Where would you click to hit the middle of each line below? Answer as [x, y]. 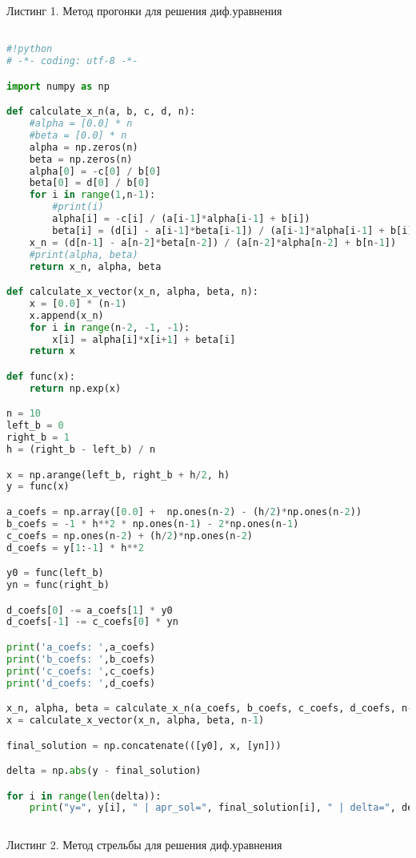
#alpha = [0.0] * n [81, 124]
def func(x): [41, 377]
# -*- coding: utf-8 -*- [72, 61]
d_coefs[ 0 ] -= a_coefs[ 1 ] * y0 [90, 610]
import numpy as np [58, 86]
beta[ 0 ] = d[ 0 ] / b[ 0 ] [90, 183]
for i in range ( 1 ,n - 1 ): [92, 195]
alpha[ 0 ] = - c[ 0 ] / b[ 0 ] [95, 171]
